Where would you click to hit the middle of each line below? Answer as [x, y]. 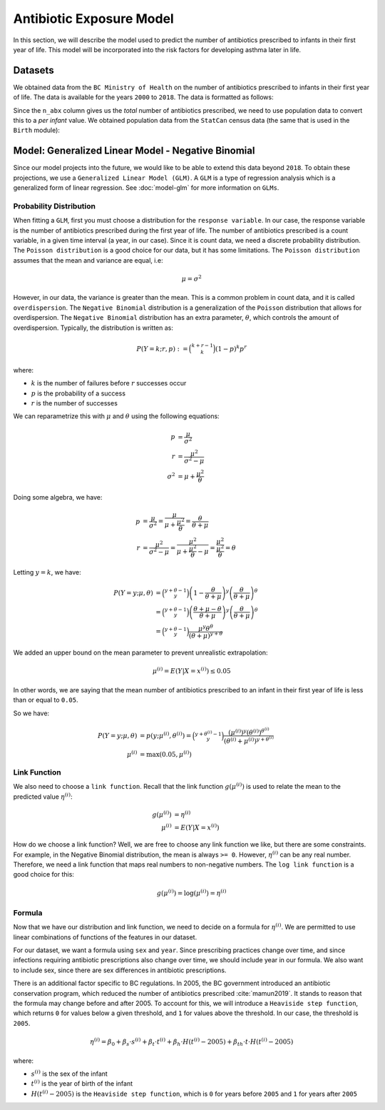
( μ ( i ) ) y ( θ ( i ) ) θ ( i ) [249, 731]
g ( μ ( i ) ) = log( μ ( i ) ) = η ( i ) [192, 892]
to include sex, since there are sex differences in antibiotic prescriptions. [120, 970]
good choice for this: [44, 874]
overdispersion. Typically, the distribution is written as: [93, 328]
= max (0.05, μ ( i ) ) [166, 753]
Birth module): [37, 130]
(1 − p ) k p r [231, 348]
